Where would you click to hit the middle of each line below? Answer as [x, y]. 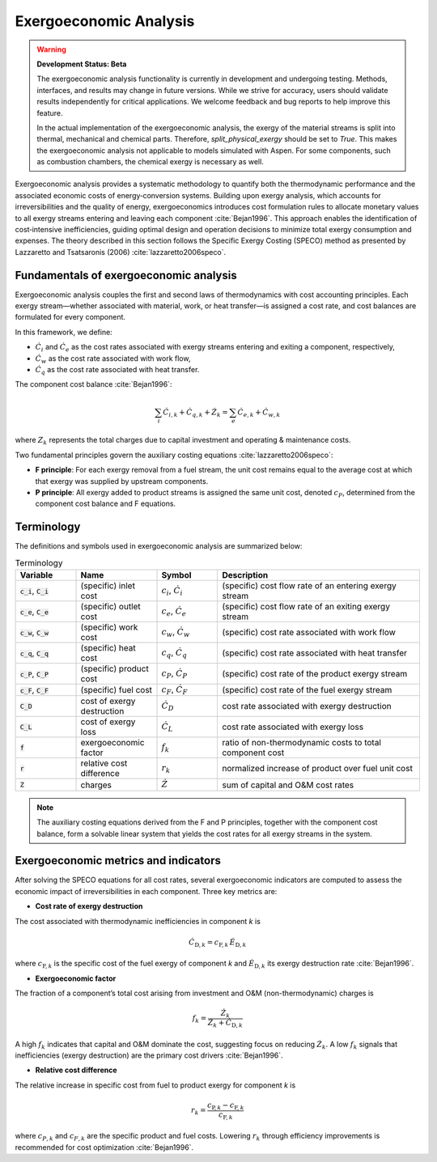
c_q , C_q [34, 653]
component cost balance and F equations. [106, 504]
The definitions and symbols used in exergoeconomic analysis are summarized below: [159, 546]
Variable [36, 575]
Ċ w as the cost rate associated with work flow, [113, 359]
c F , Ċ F [174, 690]
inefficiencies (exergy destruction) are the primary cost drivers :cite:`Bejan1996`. [149, 1055]
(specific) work [109, 627]
